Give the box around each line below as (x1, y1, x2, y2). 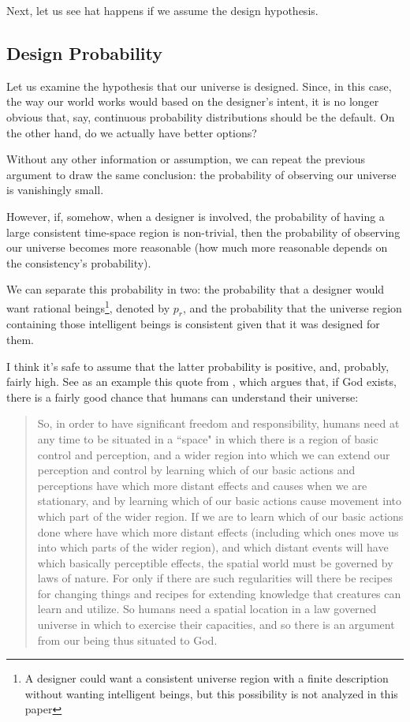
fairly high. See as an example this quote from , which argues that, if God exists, (6, 373, 397, 390)
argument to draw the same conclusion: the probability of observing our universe (6, 166, 397, 182)
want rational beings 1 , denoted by (6, 297, 170, 316)
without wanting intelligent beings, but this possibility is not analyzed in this (24, 685, 398, 701)
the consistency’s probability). (6, 254, 151, 271)
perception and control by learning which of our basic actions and (37, 462, 356, 478)
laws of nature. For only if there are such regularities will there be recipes (37, 570, 393, 586)
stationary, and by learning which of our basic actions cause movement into (37, 492, 402, 509)
